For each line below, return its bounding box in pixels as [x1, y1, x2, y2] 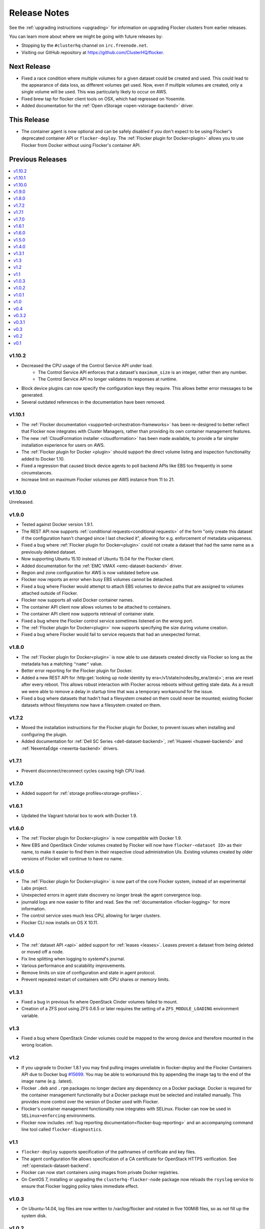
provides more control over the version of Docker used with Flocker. [21, 1099, 159, 1105]
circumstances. [21, 469, 53, 475]
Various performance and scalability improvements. [21, 963, 126, 968]
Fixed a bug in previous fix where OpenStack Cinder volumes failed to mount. [21, 999, 178, 1005]
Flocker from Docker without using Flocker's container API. [21, 142, 141, 148]
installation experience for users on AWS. [21, 442, 105, 448]
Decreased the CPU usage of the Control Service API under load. [21, 362, 153, 368]
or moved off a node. [21, 949, 64, 955]
